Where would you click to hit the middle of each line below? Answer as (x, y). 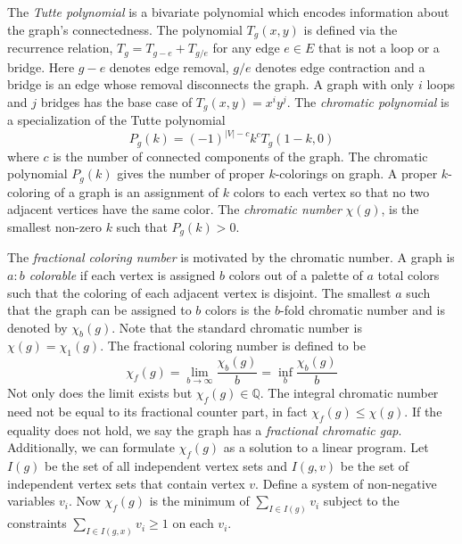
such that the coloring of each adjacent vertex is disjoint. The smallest (199, 292)
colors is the (238, 310)
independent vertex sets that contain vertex (126, 483)
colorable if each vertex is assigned (122, 274)
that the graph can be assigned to (99, 310)
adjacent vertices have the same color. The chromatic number (174, 209)
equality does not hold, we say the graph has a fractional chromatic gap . (205, 429)
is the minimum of (199, 501)
